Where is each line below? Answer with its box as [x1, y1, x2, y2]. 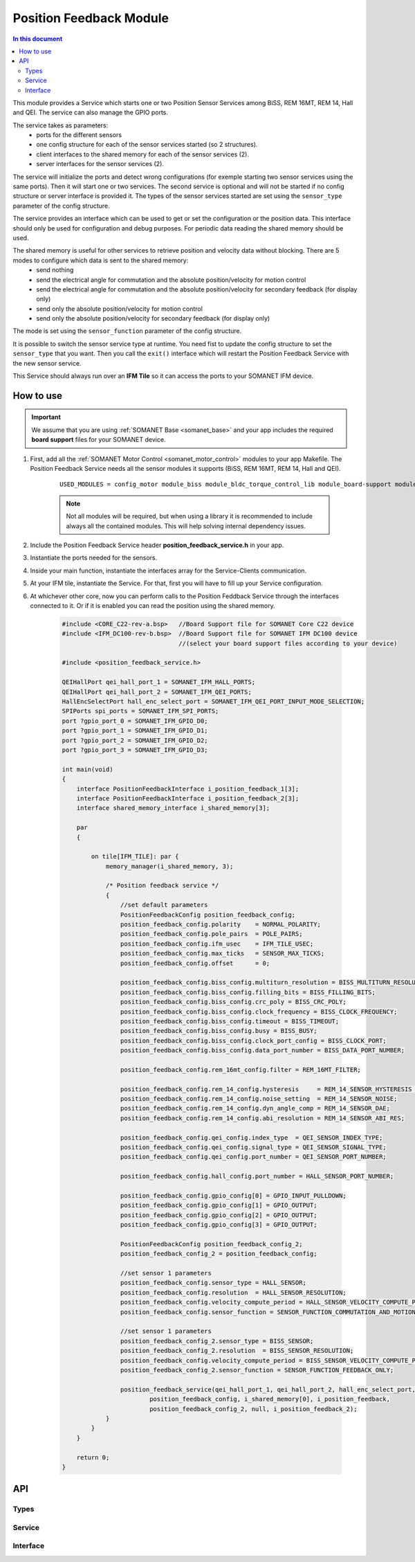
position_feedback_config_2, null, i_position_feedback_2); [149, 1405, 358, 1412]
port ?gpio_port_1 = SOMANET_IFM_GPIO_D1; [62, 727, 208, 735]
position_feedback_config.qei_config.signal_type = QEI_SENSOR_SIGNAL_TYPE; [120, 1143, 387, 1151]
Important [31, 413, 62, 422]
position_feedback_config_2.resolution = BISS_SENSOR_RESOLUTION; [120, 1347, 354, 1355]
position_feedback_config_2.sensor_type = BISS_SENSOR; [120, 1337, 314, 1345]
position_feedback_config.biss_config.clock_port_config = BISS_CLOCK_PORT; [120, 1036, 387, 1045]
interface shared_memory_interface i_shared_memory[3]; [76, 804, 270, 812]
